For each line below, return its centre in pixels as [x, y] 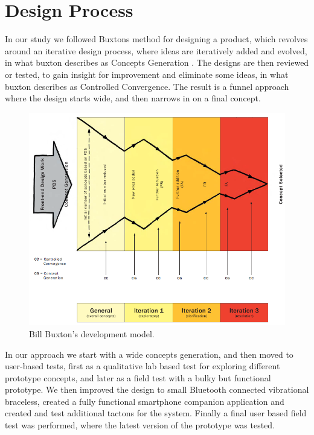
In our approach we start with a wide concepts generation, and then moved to [149, 354]
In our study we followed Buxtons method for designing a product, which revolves [156, 39]
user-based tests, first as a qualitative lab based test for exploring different [143, 366]
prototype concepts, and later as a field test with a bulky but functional [138, 377]
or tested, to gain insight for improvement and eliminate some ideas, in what [147, 74]
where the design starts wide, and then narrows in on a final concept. [133, 98]
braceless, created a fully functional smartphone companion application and [145, 401]
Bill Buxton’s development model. [92, 333]
